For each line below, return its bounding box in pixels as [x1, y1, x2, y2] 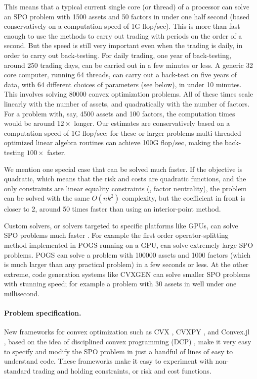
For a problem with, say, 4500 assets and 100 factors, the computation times [4, 108, 235, 118]
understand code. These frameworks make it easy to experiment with [4, 356, 213, 366]
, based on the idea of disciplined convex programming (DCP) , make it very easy [4, 336, 252, 347]
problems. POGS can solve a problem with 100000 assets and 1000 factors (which [4, 249, 251, 260]
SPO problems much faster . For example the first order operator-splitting [4, 230, 229, 240]
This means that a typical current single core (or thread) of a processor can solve [4, 1, 250, 11]
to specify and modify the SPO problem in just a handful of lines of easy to [4, 346, 233, 356]
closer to [4, 204, 30, 214]
